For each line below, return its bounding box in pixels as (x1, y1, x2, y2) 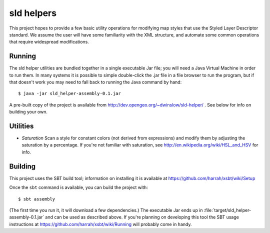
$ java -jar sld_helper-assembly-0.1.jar (18, 90, 121, 96)
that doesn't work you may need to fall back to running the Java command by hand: (9, 79, 182, 85)
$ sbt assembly (18, 196, 55, 202)
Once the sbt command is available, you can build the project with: (9, 184, 148, 190)
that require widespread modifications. (9, 39, 89, 45)
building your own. (9, 109, 47, 115)
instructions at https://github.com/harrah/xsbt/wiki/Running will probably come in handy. (9, 221, 192, 227)
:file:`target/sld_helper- (203, 207, 251, 213)
